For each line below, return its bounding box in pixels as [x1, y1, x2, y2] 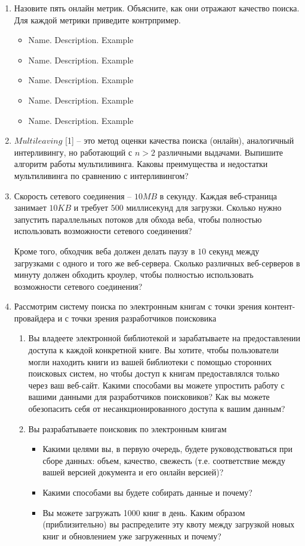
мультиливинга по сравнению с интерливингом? [14, 169, 189, 181]
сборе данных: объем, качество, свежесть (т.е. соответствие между [42, 454, 285, 466]
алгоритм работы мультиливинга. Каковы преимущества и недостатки [14, 157, 268, 170]
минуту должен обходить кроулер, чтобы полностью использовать [14, 268, 254, 281]
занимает [14, 201, 47, 214]
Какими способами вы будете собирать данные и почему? [42, 486, 252, 498]
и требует [73, 201, 109, 214]
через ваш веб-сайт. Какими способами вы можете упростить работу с [28, 378, 285, 391]
